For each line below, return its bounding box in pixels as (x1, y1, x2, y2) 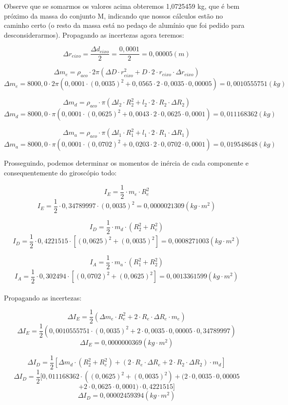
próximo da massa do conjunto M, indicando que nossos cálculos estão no (4, 10, 223, 21)
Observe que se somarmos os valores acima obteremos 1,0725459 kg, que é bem (4, 1, 240, 11)
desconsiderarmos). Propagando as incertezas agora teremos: (4, 29, 184, 40)
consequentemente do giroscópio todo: (4, 168, 117, 178)
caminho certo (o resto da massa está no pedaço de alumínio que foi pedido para (4, 20, 245, 30)
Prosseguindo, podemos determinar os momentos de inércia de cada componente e (4, 158, 249, 168)
